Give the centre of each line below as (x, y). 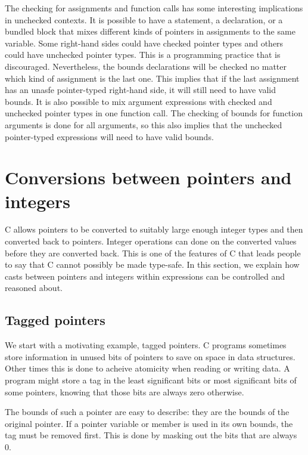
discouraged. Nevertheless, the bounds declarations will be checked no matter (146, 66)
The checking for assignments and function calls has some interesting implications (154, 8)
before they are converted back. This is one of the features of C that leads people (153, 253)
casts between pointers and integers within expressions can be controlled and (145, 276)
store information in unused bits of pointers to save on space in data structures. (150, 356)
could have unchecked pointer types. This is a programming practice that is (143, 55)
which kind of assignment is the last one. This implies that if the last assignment (152, 78)
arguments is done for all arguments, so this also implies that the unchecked (144, 124)
